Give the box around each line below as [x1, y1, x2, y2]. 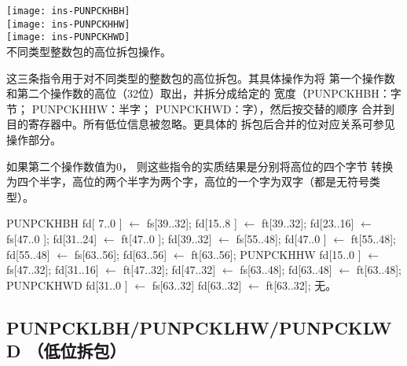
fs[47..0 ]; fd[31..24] [6, 230, 97, 246]
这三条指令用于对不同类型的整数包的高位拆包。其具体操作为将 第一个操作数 [6, 69, 395, 86]
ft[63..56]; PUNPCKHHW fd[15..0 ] [191, 246, 361, 262]
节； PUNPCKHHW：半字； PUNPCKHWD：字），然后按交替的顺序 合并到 [6, 100, 395, 116]
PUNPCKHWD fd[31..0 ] [6, 276, 128, 293]
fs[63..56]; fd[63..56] [74, 246, 167, 262]
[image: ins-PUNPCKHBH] [6, 6, 130, 17]
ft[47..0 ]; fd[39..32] [121, 230, 212, 246]
